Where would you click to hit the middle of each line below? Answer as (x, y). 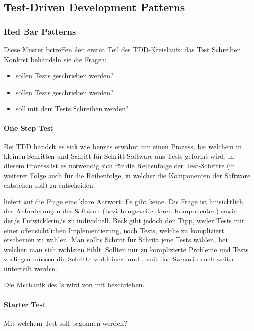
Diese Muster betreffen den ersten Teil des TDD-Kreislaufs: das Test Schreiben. (124, 49)
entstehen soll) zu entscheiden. (50, 185)
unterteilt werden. (31, 268)
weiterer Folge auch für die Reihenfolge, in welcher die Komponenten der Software (127, 175)
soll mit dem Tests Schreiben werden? (72, 108)
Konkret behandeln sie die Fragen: (55, 59)
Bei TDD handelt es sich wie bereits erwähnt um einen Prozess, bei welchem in (123, 146)
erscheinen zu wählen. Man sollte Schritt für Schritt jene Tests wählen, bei (116, 240)
